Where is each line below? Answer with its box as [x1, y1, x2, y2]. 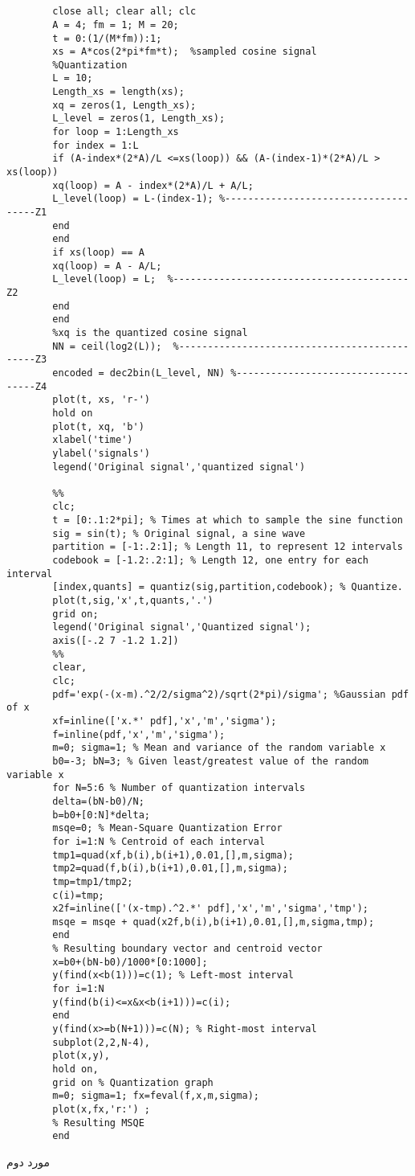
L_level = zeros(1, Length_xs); [52, 113, 226, 125]
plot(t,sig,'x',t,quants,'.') [52, 595, 214, 607]
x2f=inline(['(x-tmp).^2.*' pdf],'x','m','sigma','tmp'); [52, 903, 369, 915]
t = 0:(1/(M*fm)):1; [52, 32, 162, 44]
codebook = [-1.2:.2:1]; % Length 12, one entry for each [52, 555, 369, 567]
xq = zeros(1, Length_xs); [52, 99, 197, 111]
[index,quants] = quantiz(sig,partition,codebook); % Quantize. [52, 581, 403, 593]
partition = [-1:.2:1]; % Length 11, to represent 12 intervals [52, 541, 403, 553]
